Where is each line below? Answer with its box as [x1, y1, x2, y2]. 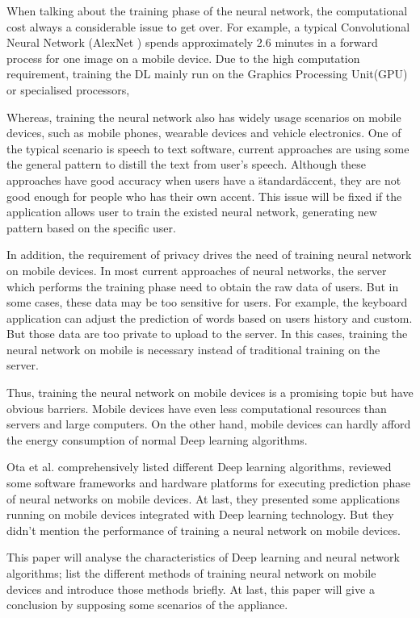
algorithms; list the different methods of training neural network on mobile [6, 565, 376, 581]
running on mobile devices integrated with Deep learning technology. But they [6, 506, 394, 523]
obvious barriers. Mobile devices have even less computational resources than [6, 399, 387, 416]
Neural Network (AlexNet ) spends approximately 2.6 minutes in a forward [6, 34, 378, 51]
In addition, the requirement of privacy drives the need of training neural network [6, 246, 412, 263]
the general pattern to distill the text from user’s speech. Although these [6, 156, 367, 173]
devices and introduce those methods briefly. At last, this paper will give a [6, 580, 375, 597]
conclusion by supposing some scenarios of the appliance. [6, 596, 288, 613]
